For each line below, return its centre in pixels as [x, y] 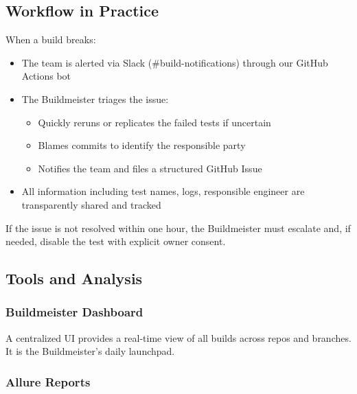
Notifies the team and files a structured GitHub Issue [150, 168]
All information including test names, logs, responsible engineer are [163, 191]
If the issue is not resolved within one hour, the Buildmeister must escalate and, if [178, 228]
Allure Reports [48, 381]
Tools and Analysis [74, 278]
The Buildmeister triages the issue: [95, 98]
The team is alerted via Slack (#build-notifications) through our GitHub [175, 62]
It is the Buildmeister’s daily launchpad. [90, 351]
